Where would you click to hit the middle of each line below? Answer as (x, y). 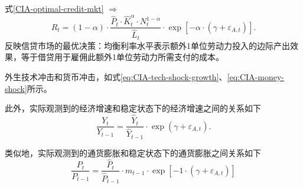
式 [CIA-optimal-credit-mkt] (54, 8)
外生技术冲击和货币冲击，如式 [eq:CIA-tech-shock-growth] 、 (116, 77)
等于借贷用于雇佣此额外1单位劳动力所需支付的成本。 (122, 57)
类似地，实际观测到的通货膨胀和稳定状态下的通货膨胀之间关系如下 (133, 152)
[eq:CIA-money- (255, 77)
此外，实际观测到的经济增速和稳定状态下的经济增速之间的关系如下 (133, 108)
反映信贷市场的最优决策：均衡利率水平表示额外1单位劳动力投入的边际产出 (147, 45)
